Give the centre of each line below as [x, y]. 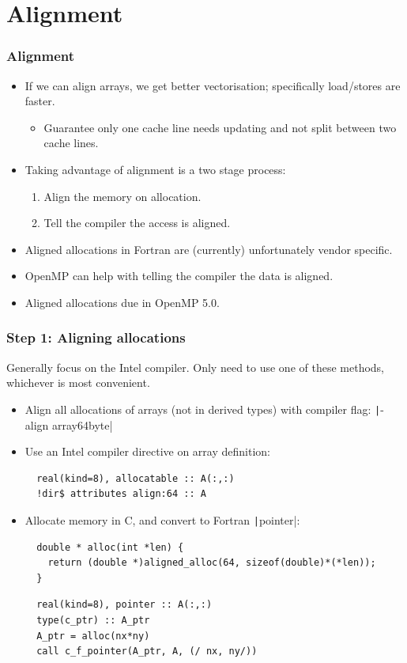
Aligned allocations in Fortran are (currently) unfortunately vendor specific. [209, 249]
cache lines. [71, 143]
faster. [40, 101]
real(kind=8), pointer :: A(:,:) [124, 605]
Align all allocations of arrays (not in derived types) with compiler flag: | [203, 409]
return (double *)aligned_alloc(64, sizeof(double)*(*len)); [212, 563]
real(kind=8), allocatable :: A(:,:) [136, 478]
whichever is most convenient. [78, 383]
